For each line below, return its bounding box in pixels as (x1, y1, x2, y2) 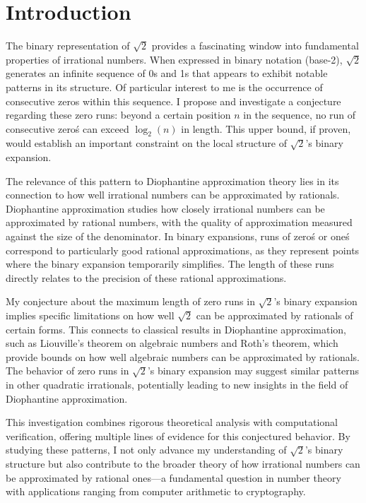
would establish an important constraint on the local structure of (6, 136, 287, 150)
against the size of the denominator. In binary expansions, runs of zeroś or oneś (6, 229, 350, 244)
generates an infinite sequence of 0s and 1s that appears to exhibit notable (6, 66, 328, 81)
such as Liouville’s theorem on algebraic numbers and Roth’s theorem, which (6, 336, 338, 350)
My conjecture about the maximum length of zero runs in (6, 294, 255, 309)
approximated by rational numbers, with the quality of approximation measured (6, 215, 353, 230)
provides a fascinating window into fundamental (151, 38, 359, 53)
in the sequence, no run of (243, 107, 356, 122)
